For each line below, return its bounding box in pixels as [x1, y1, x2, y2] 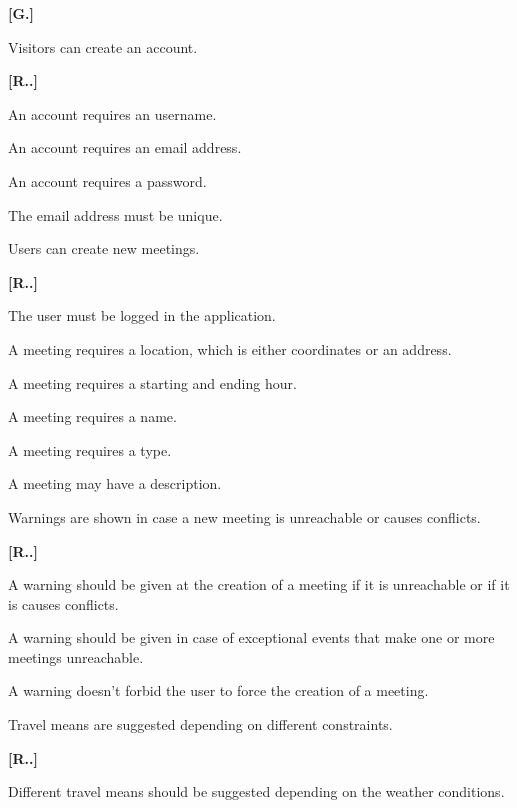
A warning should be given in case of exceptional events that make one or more [8, 627, 495, 648]
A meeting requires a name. [8, 406, 177, 427]
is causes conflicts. [8, 593, 119, 614]
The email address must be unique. [8, 204, 223, 225]
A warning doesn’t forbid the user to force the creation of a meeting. [8, 680, 429, 701]
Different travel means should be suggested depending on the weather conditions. [8, 781, 505, 802]
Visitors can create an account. [8, 36, 198, 57]
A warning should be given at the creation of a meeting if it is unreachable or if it [8, 574, 510, 595]
